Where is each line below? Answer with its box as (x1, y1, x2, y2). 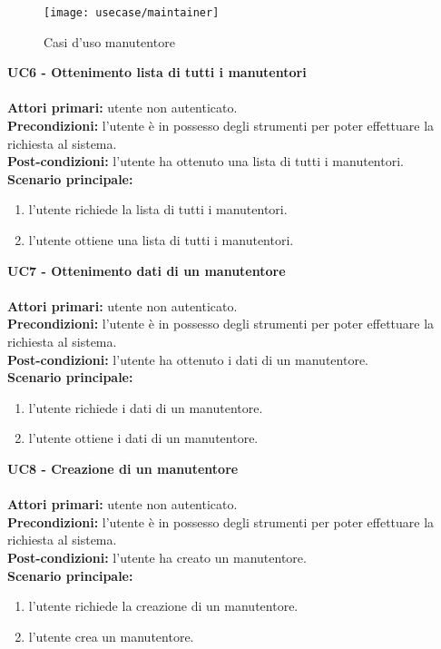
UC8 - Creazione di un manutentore (7, 458, 239, 477)
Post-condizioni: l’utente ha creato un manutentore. (7, 547, 307, 566)
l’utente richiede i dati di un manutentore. (28, 398, 263, 417)
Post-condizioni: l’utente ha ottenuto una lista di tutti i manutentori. (7, 152, 404, 171)
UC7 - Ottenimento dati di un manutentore (7, 261, 286, 280)
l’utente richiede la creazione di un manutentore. (28, 596, 299, 615)
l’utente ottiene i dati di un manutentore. (28, 428, 259, 447)
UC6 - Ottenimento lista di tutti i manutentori (7, 63, 307, 82)
